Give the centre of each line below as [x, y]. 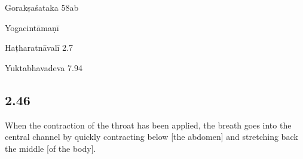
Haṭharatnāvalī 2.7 [39, 48]
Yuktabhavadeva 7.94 [44, 67]
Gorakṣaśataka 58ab [42, 7]
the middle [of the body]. [51, 148]
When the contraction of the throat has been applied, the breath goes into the [148, 125]
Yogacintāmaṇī [32, 27]
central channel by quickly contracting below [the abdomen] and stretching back [151, 137]
